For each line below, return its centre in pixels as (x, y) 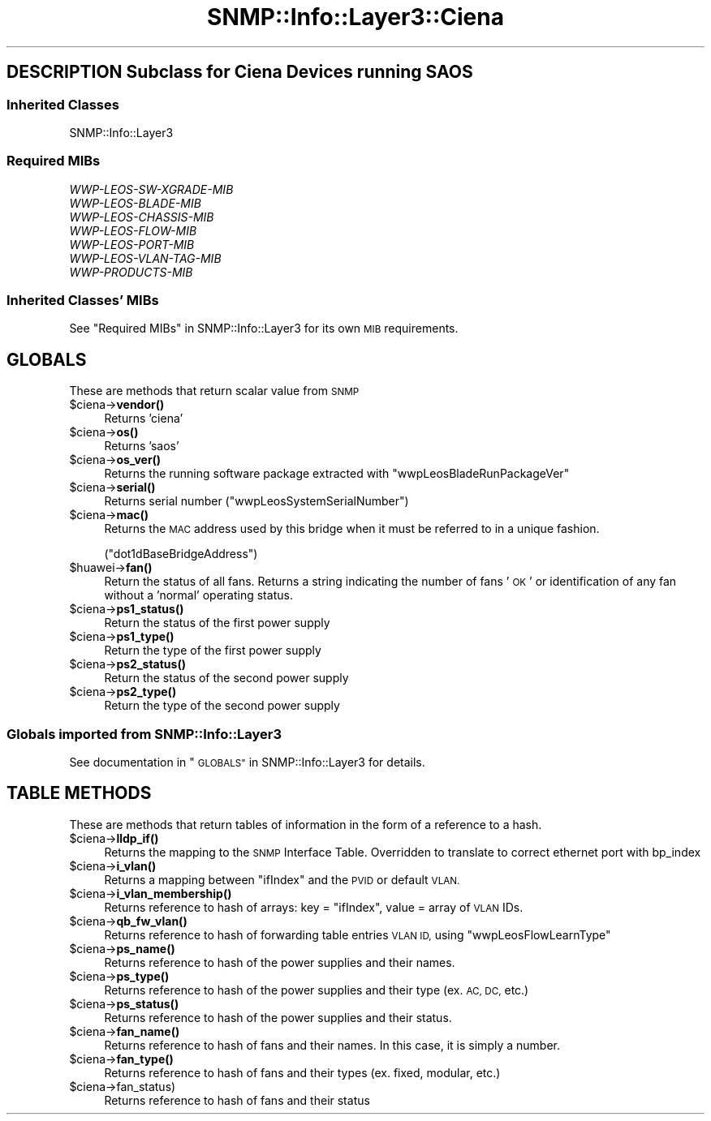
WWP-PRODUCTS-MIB (131, 272)
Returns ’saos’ (142, 446)
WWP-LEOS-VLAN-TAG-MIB (145, 258)
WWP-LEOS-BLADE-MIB (135, 203)
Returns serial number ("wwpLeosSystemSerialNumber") (256, 501)
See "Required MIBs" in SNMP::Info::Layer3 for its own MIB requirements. (264, 329)
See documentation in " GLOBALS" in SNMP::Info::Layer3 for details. (247, 762)
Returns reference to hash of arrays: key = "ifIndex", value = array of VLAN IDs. (314, 907)
